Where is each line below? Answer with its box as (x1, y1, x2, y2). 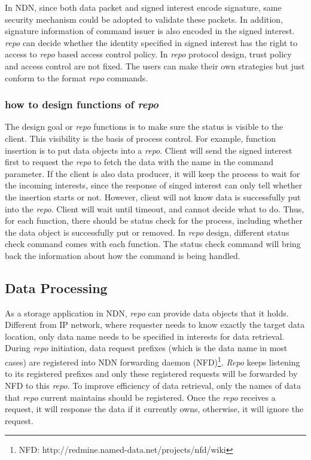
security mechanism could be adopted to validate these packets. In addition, (5, 13, 283, 25)
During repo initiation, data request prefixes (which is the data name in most (5, 342, 288, 354)
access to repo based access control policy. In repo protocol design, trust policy (5, 48, 292, 60)
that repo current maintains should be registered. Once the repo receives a (5, 391, 276, 403)
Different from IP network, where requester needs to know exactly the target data (5, 318, 305, 331)
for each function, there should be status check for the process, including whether (5, 214, 303, 227)
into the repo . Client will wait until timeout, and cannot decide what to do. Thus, (5, 202, 304, 215)
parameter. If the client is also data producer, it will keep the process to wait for (5, 167, 300, 179)
